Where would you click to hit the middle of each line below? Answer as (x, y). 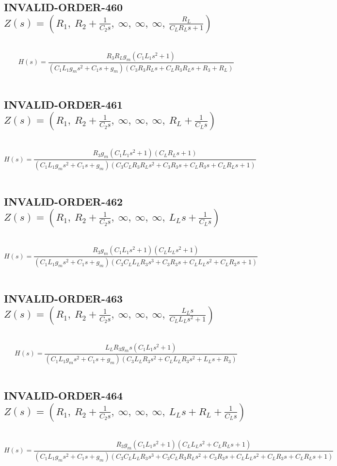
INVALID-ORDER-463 (64, 298)
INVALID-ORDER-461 (64, 104)
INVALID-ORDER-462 (64, 201)
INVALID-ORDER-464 (64, 395)
